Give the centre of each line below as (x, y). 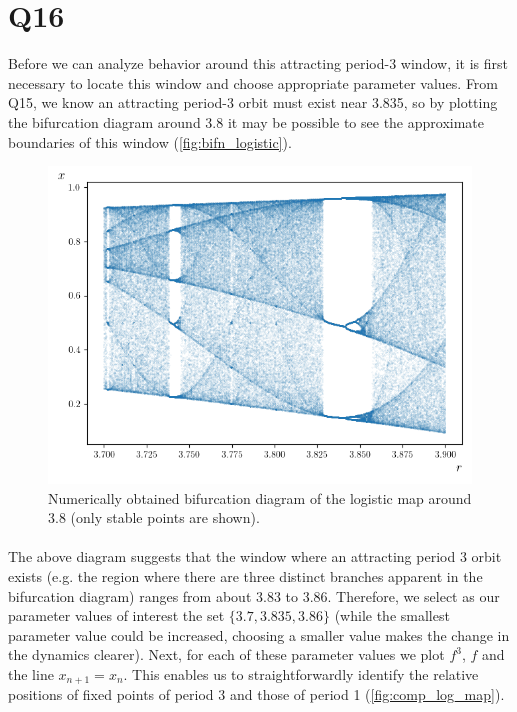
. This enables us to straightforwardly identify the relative (301, 674)
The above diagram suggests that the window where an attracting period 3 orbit (255, 556)
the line (31, 674)
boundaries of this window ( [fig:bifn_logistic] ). (150, 141)
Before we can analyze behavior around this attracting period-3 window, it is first (258, 63)
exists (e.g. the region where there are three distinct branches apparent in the (245, 576)
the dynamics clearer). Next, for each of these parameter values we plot (226, 654)
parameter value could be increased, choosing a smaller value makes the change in (259, 634)
